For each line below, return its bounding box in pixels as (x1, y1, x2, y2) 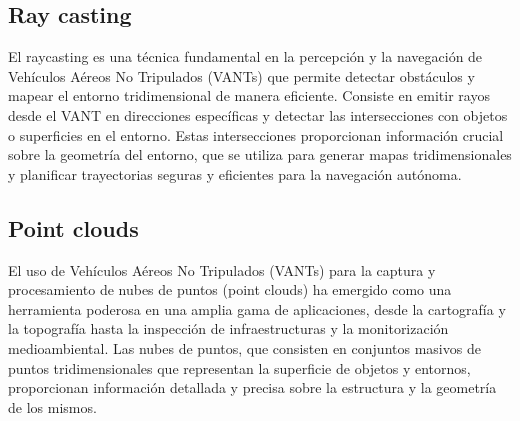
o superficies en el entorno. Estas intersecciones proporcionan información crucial (8, 124, 504, 145)
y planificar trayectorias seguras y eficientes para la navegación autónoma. (8, 163, 462, 184)
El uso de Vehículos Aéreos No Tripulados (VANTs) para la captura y (8, 259, 436, 280)
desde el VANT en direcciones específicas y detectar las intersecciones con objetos (8, 104, 508, 125)
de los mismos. (8, 396, 97, 417)
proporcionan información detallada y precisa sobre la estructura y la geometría (8, 377, 497, 398)
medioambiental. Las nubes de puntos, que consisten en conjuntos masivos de (8, 337, 481, 358)
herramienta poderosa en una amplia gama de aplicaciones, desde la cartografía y (8, 298, 506, 319)
